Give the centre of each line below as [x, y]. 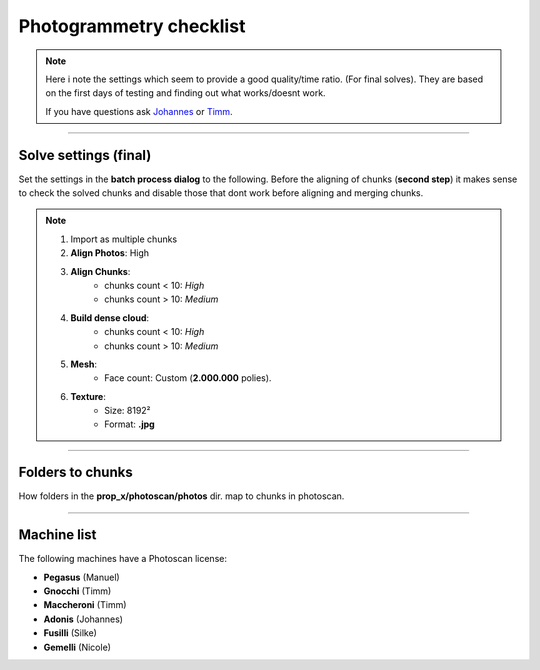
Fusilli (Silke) [70, 633]
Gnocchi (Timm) [77, 591]
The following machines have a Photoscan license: [122, 559]
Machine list [57, 535]
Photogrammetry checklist [132, 26]
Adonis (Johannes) [83, 619]
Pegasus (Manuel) [81, 577]
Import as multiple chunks [124, 239]
